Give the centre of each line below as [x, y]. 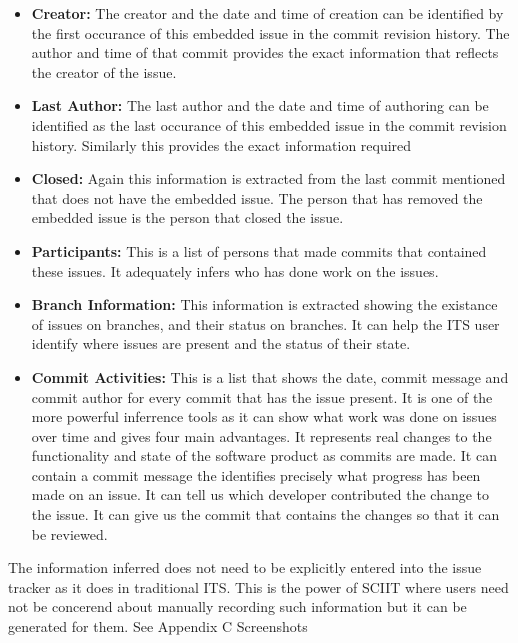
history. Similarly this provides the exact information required [221, 144]
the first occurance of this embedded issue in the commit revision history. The [270, 32]
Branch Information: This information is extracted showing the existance [264, 304]
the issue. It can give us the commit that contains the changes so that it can [265, 514]
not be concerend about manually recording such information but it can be [237, 606]
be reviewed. [69, 533]
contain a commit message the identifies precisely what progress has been [256, 474]
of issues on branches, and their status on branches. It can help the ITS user [265, 323]
